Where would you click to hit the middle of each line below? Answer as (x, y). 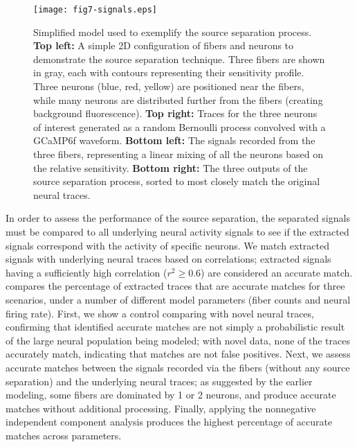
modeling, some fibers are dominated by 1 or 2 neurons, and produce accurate (171, 395)
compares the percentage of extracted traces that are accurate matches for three (175, 286)
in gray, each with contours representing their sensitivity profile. (169, 72)
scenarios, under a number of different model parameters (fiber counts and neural (178, 299)
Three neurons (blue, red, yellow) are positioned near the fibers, (169, 86)
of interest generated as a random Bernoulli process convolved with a (180, 126)
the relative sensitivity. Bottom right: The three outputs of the (171, 167)
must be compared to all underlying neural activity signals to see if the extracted (177, 231)
